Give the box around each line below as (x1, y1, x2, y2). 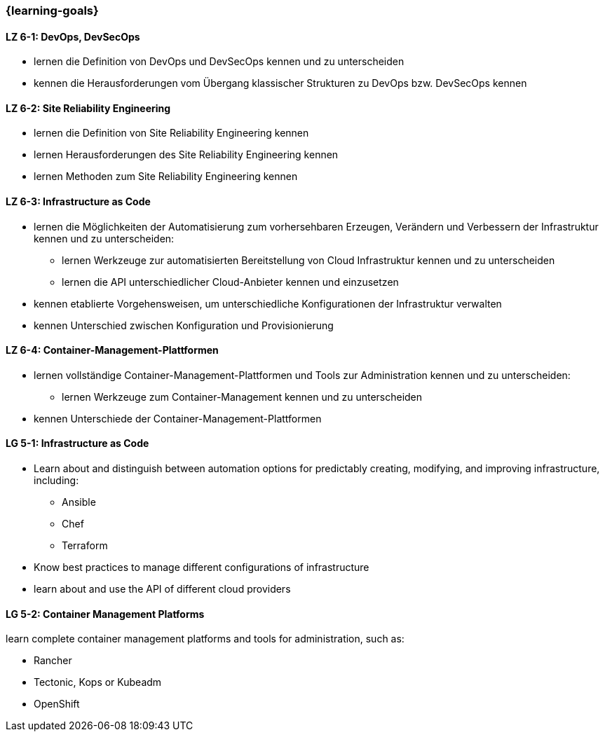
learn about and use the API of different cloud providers (34, 583, 291, 595)
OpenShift (34, 698, 80, 710)
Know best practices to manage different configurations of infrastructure (34, 561, 369, 574)
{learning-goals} (6, 4, 99, 18)
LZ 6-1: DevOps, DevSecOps (6, 30, 140, 43)
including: (34, 474, 79, 487)
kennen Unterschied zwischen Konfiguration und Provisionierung (34, 319, 334, 331)
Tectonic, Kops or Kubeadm (34, 676, 162, 689)
